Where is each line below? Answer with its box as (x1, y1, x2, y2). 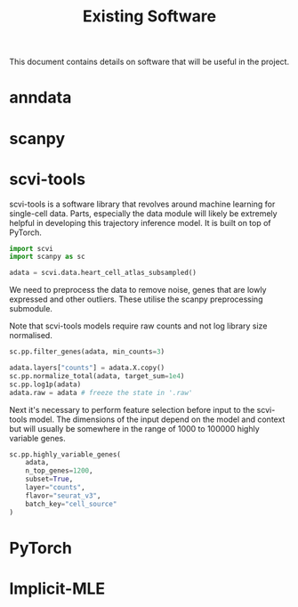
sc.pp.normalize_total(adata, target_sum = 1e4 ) (9, 371, 185, 380)
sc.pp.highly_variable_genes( (9, 449, 122, 459)
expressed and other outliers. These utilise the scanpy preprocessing (9, 294, 263, 304)
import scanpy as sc (9, 252, 86, 262)
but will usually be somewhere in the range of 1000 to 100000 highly (9, 423, 260, 433)
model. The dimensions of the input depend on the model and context (28, 414, 286, 425)
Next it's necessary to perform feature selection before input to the (9, 404, 255, 415)
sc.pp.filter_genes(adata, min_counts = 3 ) (9, 347, 165, 357)
